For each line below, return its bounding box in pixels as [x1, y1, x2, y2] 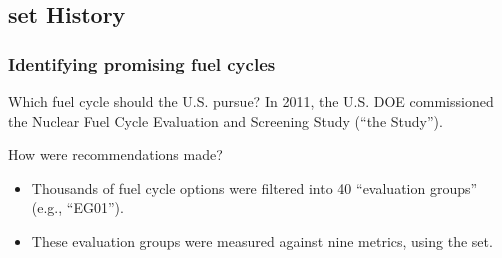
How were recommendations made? [8, 144, 223, 165]
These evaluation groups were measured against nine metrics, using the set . [31, 230, 493, 251]
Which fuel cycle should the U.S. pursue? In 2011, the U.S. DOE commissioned [8, 91, 494, 111]
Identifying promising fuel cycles [8, 51, 276, 76]
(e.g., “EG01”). [31, 197, 124, 218]
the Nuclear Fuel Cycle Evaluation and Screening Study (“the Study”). [8, 110, 443, 131]
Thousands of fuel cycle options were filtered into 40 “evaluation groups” [31, 177, 478, 198]
